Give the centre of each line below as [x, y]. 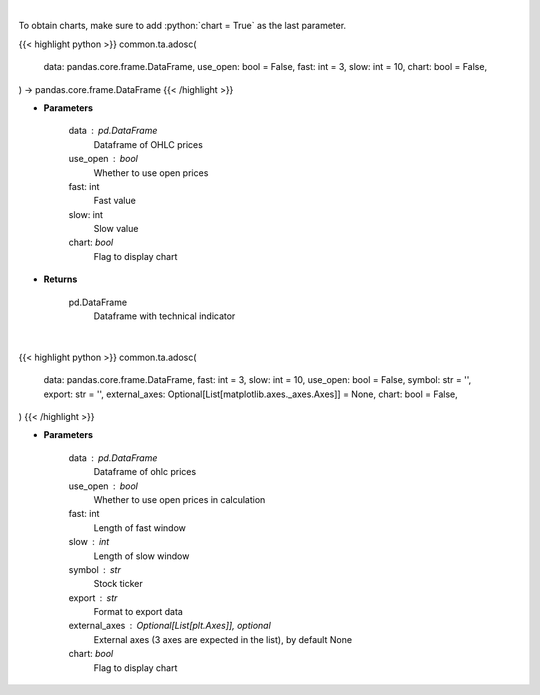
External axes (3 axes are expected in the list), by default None [223, 639]
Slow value [116, 229]
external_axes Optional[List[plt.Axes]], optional [170, 626]
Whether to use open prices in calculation [179, 499]
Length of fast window [140, 527]
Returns [60, 279]
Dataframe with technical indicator [164, 316]
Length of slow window [141, 556]
